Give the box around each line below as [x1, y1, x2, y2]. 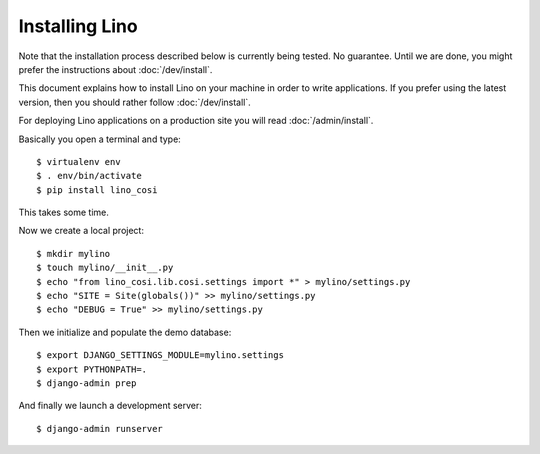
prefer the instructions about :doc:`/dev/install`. [18, 63, 213, 75]
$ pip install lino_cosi [36, 184, 158, 195]
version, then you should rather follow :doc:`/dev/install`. [18, 96, 252, 108]
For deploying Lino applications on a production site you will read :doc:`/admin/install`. [18, 115, 374, 127]
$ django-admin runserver [36, 423, 164, 434]
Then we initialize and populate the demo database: [18, 326, 232, 338]
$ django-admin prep [36, 377, 137, 389]
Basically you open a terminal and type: [18, 133, 182, 145]
